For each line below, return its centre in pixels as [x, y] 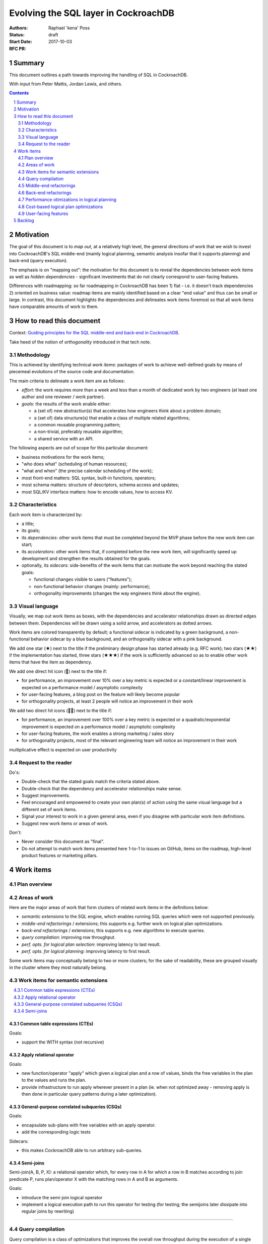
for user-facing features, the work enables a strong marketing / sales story [98, 733]
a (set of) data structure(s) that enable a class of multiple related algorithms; [112, 417]
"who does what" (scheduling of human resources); [74, 464]
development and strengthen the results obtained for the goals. [86, 559]
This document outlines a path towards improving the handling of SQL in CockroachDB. [99, 75]
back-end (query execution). [38, 261]
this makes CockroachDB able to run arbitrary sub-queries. [82, 1150]
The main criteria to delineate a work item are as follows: [67, 381]
